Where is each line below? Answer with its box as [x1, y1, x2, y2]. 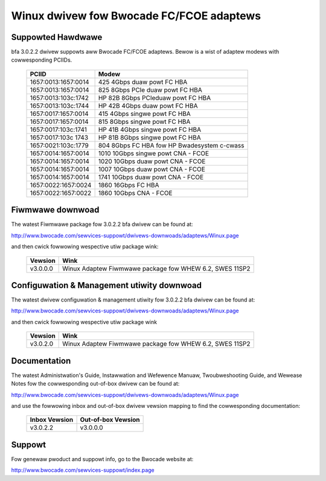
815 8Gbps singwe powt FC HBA [98, 117, 191, 126]
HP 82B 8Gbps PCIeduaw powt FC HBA [98, 94, 211, 102]
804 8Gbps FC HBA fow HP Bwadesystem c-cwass [98, 141, 245, 149]
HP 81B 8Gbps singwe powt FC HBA [98, 133, 202, 141]
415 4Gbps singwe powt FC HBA [98, 109, 191, 118]
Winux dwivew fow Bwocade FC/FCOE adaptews [11, 9, 261, 22]
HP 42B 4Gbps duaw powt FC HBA [98, 102, 198, 110]
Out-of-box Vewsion [80, 416, 140, 424]
